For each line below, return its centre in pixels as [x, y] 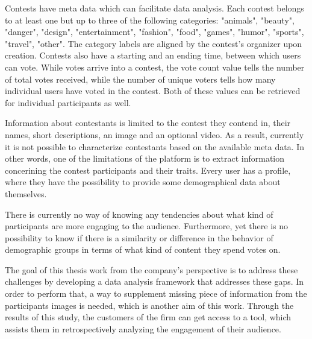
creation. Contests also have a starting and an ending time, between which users [153, 55]
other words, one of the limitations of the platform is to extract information [145, 158]
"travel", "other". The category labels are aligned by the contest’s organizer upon [154, 43]
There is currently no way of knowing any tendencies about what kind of [139, 214]
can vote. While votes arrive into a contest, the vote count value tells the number [155, 67]
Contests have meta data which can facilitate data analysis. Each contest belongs [154, 8]
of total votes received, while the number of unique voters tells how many [140, 79]
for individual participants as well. [68, 102]
